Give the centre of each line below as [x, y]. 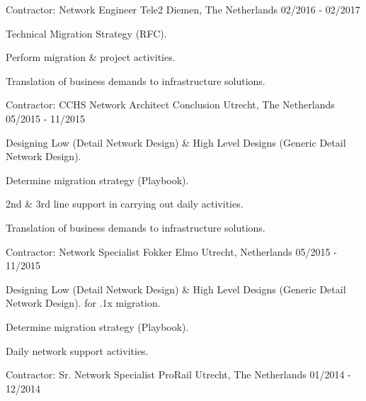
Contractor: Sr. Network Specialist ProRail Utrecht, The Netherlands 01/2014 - [178, 374]
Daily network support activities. [77, 350]
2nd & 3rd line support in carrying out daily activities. [125, 204]
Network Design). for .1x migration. [83, 303]
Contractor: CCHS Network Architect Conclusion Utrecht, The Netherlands [170, 105]
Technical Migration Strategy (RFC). [86, 33]
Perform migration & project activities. [91, 57]
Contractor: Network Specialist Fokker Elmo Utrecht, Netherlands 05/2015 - [171, 251]
